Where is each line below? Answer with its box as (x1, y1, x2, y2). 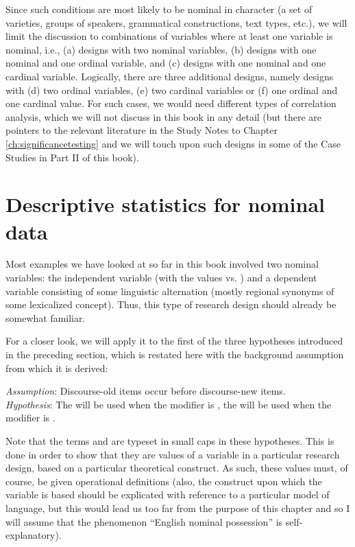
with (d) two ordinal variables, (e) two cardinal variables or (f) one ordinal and (5, 82, 338, 97)
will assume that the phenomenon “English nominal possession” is (5, 514, 283, 528)
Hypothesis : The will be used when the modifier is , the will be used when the (5, 397, 332, 411)
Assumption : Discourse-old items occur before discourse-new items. (5, 384, 286, 398)
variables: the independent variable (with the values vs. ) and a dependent (5, 270, 317, 285)
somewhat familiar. (5, 310, 86, 325)
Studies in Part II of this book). (5, 150, 139, 164)
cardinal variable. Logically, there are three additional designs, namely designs (5, 69, 334, 83)
